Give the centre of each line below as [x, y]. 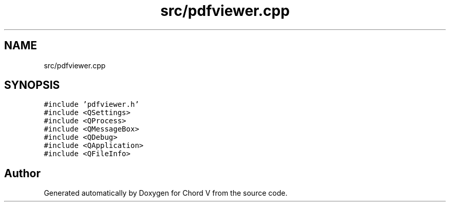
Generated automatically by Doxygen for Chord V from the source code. [166, 193]
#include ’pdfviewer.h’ [91, 105]
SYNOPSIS [32, 85]
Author [22, 173]
